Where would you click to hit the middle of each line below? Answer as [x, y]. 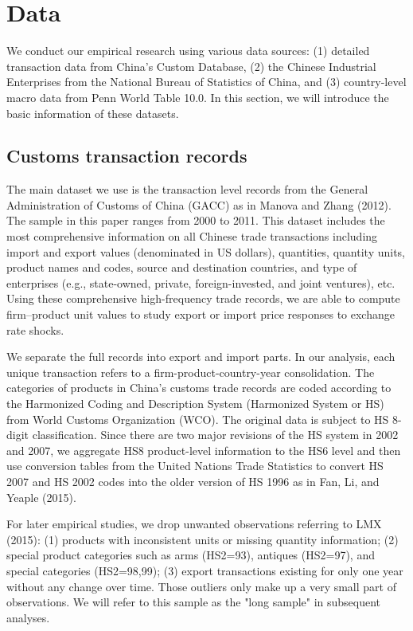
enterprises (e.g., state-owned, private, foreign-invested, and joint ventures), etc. [201, 282]
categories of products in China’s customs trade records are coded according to [199, 388]
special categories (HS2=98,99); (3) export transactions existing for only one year [205, 570]
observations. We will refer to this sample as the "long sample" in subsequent [194, 602]
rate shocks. [35, 329]
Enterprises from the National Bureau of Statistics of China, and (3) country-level [206, 82]
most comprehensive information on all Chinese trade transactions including [192, 236]
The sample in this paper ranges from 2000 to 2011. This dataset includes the [196, 220]
